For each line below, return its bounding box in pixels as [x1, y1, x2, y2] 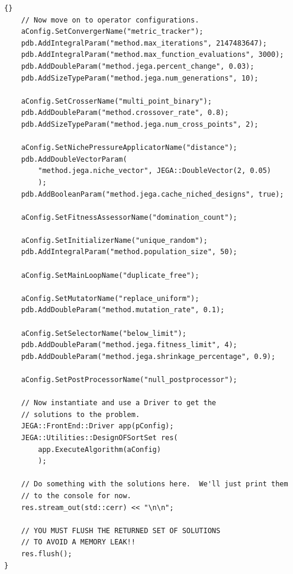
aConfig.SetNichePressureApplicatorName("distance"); [21, 143, 237, 152]
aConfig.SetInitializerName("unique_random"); [21, 236, 208, 245]
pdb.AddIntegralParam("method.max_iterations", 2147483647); [21, 39, 267, 47]
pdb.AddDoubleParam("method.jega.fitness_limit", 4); [21, 341, 237, 349]
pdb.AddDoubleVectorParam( [21, 155, 127, 163]
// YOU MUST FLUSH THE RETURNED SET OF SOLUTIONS [21, 526, 221, 535]
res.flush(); [21, 549, 72, 558]
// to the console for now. [21, 491, 131, 500]
